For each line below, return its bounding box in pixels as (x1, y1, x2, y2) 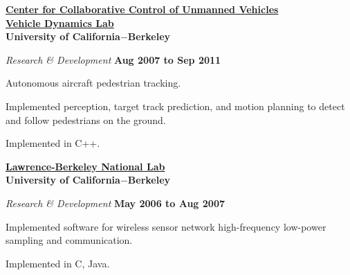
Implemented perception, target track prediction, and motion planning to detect (6, 98, 345, 113)
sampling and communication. (6, 233, 133, 247)
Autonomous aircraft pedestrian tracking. (6, 76, 181, 90)
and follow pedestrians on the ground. (6, 112, 166, 127)
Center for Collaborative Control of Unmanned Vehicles (6, 2, 279, 16)
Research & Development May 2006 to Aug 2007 (6, 195, 225, 210)
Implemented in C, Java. (6, 256, 110, 270)
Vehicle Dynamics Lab (6, 15, 114, 30)
